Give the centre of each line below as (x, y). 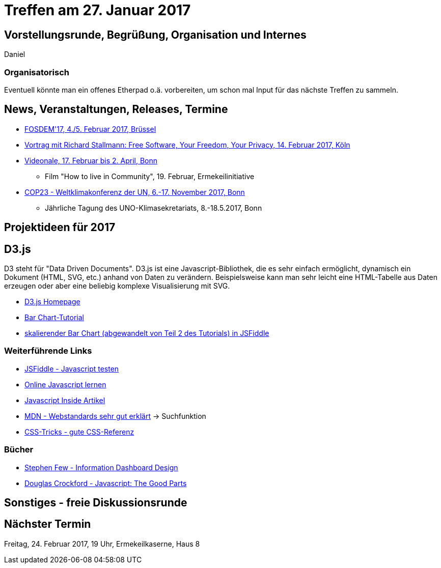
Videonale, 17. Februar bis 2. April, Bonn (91, 160)
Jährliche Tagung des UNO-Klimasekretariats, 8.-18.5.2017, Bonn (154, 208)
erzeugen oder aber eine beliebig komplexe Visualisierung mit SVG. (117, 286)
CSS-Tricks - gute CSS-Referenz (79, 432)
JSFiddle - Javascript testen (72, 368)
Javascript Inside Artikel (65, 400)
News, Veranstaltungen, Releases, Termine (116, 109)
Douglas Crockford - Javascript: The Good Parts (106, 483)
